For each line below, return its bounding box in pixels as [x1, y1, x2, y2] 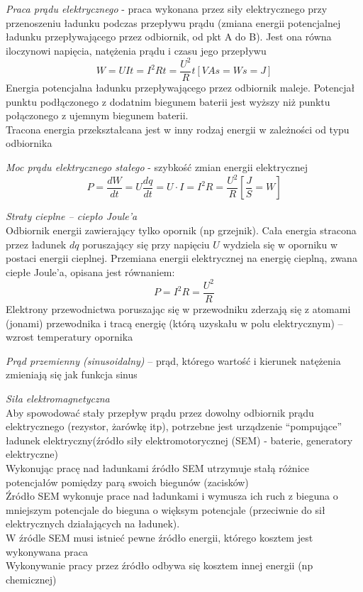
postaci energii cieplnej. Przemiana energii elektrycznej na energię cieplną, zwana [6, 251, 357, 265]
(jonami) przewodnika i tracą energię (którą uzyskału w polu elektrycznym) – [6, 315, 343, 330]
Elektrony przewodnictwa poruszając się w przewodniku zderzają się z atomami [6, 302, 351, 316]
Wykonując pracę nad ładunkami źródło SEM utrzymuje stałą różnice [6, 460, 309, 475]
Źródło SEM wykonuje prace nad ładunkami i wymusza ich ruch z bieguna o [6, 488, 338, 503]
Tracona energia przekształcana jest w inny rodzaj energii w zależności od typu [6, 121, 350, 136]
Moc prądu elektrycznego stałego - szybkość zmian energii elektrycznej [6, 159, 308, 174]
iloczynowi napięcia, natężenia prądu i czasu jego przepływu [6, 43, 267, 57]
